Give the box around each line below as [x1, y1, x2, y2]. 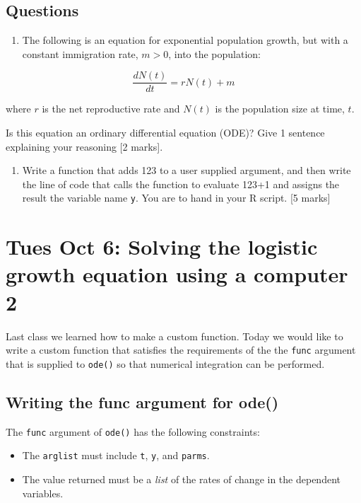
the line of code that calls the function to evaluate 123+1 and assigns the [22, 176, 340, 191]
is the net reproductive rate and [42, 101, 180, 116]
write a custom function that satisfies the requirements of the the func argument [6, 342, 356, 357]
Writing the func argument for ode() [6, 391, 279, 412]
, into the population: [168, 46, 261, 61]
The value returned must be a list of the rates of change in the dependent [22, 472, 341, 486]
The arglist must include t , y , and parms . [22, 448, 210, 463]
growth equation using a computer [6, 260, 348, 289]
